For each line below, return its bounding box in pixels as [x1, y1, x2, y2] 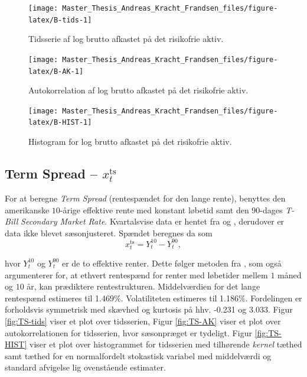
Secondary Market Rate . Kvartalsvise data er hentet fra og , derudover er [21, 215, 285, 227]
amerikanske [5, 203, 50, 216]
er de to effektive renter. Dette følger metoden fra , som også [61, 256, 282, 269]
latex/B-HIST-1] [28, 118, 92, 127]
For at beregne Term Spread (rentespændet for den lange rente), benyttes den [5, 191, 286, 204]
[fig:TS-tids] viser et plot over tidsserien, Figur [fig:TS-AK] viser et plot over [5, 314, 281, 327]
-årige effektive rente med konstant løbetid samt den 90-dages [60, 203, 283, 216]
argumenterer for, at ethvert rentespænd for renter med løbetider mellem [5, 268, 268, 281]
